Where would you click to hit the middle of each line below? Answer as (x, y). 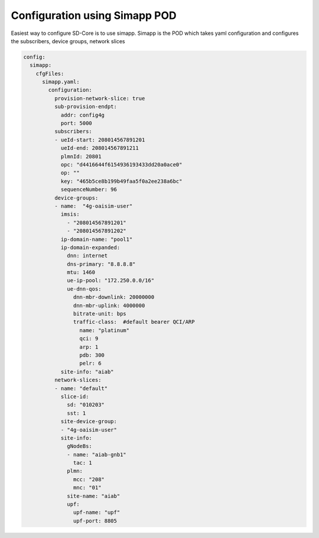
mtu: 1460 (81, 273)
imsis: (70, 214)
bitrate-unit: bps (100, 314)
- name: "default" (81, 388)
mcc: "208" (89, 479)
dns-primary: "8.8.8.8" (101, 264)
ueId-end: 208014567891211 (100, 148)
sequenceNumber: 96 (89, 190)
